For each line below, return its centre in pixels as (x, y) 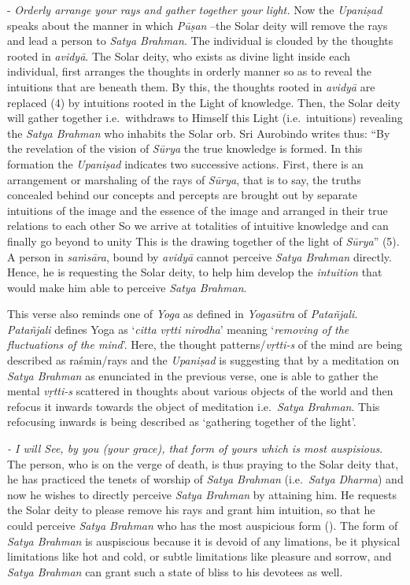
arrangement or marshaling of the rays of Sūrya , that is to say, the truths (184, 179)
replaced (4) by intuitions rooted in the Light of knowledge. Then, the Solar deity (204, 102)
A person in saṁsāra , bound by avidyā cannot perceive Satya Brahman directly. (199, 256)
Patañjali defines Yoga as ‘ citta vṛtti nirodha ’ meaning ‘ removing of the (178, 329)
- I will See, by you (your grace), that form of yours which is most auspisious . (195, 448)
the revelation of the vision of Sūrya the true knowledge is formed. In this (185, 148)
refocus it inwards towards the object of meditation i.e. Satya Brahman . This (194, 406)
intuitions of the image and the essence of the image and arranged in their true (198, 210)
